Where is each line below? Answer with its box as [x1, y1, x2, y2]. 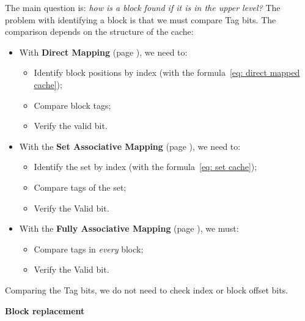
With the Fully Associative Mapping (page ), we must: [19, 222, 239, 235]
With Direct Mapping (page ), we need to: [19, 45, 188, 58]
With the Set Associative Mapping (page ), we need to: [19, 139, 241, 152]
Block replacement [5, 304, 85, 317]
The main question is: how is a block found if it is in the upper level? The [5, 1, 281, 13]
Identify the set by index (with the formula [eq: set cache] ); [34, 160, 257, 173]
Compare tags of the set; [34, 180, 127, 193]
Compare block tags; [34, 98, 111, 111]
